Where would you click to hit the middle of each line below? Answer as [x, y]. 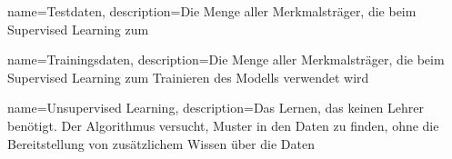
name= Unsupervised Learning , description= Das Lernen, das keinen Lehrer [216, 108]
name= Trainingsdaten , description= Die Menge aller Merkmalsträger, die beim [226, 60]
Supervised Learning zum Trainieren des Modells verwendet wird [188, 77]
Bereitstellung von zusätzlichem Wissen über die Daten [161, 143]
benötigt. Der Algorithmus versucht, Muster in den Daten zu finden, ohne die [223, 125]
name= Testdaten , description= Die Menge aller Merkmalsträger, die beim [212, 11]
